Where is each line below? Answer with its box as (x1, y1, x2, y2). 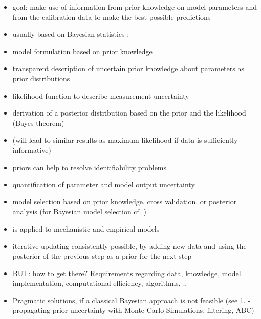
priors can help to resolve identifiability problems (12, 162, 167, 172)
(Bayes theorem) (12, 117, 64, 128)
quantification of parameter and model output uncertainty (12, 179, 195, 190)
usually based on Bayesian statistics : (12, 29, 129, 39)
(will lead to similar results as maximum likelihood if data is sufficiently (12, 134, 238, 145)
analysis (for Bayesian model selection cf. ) (12, 206, 146, 217)
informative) (12, 144, 51, 155)
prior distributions (12, 73, 70, 83)
